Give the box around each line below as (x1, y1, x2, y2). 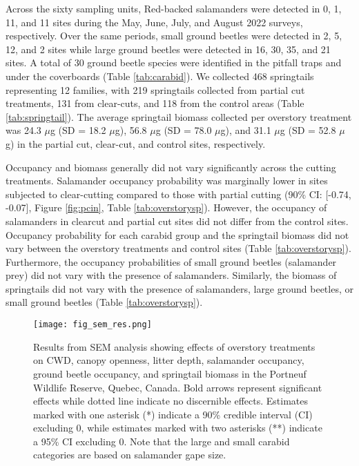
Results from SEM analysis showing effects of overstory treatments (33, 339, 316, 353)
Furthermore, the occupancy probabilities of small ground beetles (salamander (6, 254, 337, 269)
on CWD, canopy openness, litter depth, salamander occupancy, (33, 353, 304, 367)
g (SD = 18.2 (50, 123, 106, 137)
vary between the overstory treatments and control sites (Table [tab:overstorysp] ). (6, 241, 351, 255)
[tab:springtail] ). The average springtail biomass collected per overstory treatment (6, 109, 352, 124)
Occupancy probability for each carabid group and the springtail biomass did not (6, 227, 349, 242)
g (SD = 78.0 (155, 123, 212, 137)
